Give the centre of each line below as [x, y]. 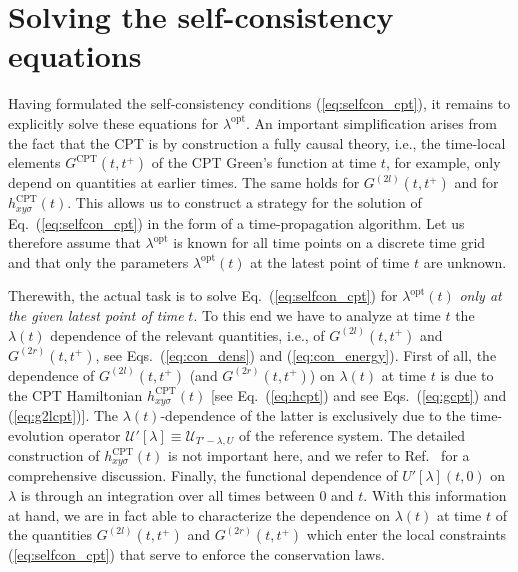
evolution [36, 434]
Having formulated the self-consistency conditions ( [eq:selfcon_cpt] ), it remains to [259, 103]
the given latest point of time [96, 314]
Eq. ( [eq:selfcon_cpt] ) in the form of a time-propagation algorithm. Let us [236, 222]
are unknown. [465, 261]
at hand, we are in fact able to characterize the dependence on [199, 514]
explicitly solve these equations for [113, 122]
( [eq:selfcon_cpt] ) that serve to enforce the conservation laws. [196, 554]
